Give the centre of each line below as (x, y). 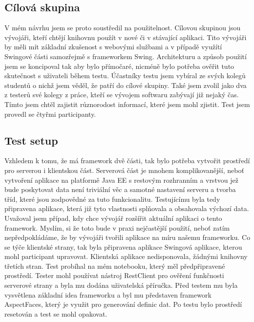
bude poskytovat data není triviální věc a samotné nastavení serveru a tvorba (120, 189)
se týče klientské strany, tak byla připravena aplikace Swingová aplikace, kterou (123, 247)
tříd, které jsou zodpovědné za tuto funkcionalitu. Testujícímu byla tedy (112, 199)
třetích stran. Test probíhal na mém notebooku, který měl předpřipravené (115, 266)
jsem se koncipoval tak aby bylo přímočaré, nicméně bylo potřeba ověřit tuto (119, 66)
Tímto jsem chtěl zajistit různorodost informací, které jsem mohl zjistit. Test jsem (127, 104)
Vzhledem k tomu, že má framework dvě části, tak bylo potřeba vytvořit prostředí (127, 161)
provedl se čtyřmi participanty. (50, 114)
